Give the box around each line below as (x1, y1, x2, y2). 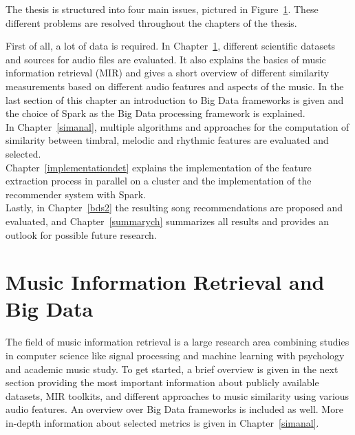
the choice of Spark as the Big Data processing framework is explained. (6, 106, 305, 120)
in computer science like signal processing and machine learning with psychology (6, 348, 345, 362)
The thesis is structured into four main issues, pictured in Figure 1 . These (6, 2, 319, 16)
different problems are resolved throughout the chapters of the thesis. (6, 15, 297, 30)
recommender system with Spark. (6, 187, 147, 201)
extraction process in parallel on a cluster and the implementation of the (6, 173, 312, 188)
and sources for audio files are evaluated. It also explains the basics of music (6, 52, 326, 66)
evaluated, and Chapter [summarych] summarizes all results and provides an (6, 213, 330, 228)
